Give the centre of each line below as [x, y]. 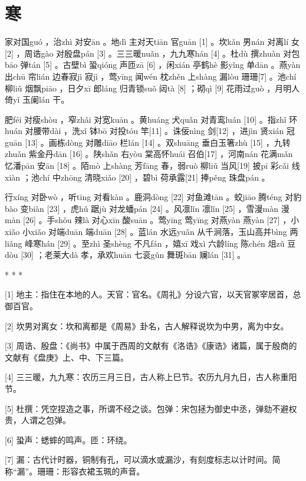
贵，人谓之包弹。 [38, 420]
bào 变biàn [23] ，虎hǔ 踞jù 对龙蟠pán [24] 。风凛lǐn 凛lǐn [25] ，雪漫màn [142, 208]
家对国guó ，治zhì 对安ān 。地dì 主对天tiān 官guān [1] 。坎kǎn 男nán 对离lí [147, 42]
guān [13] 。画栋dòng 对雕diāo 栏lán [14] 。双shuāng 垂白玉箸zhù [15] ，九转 [148, 142]
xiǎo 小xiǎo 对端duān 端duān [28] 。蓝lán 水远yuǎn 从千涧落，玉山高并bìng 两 [152, 232]
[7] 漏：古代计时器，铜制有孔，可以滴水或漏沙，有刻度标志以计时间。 [139, 459]
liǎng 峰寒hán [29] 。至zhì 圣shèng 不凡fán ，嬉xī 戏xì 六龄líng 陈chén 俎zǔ [145, 243]
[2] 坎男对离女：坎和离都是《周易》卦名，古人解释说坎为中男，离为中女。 [147, 325]
